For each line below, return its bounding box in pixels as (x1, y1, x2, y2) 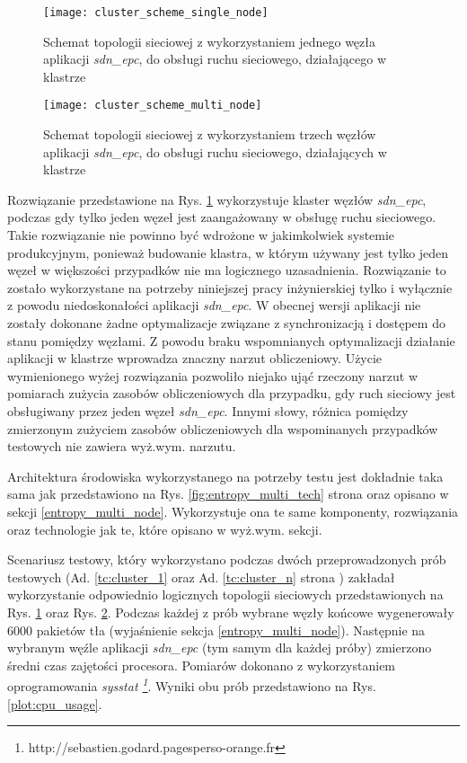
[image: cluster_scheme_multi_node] (43, 99, 262, 112)
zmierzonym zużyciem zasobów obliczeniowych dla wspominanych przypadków (7, 419, 438, 438)
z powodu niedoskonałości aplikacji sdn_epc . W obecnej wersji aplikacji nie (7, 296, 421, 315)
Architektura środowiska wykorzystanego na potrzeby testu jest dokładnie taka (7, 466, 444, 485)
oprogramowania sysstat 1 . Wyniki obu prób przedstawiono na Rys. (7, 674, 376, 695)
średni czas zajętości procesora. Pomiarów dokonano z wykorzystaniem (7, 655, 396, 674)
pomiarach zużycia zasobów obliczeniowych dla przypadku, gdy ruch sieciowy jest (7, 384, 456, 403)
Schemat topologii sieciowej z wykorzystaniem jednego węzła (43, 31, 376, 50)
